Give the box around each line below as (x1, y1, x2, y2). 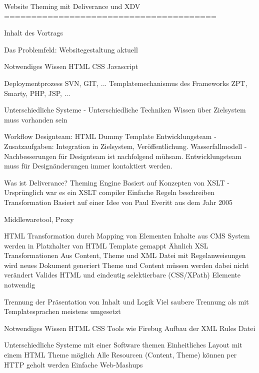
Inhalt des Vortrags (4, 27, 63, 38)
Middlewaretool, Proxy (4, 213, 74, 224)
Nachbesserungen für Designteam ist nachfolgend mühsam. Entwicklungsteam (4, 150, 241, 161)
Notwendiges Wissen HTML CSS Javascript (4, 61, 138, 71)
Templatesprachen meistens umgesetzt (4, 306, 121, 316)
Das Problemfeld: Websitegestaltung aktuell (4, 44, 138, 54)
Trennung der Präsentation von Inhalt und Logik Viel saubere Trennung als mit (4, 296, 249, 306)
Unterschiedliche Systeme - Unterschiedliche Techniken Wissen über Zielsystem (4, 104, 246, 115)
